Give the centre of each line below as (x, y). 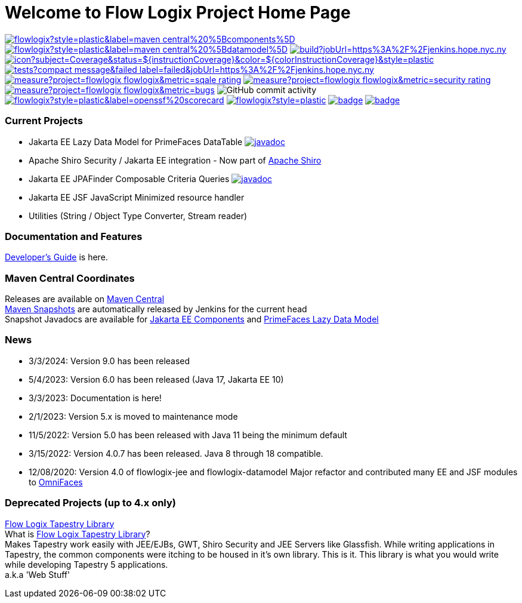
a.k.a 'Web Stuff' (38, 574)
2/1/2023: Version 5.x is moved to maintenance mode (133, 416)
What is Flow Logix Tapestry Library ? (78, 534)
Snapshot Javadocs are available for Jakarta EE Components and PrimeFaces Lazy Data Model (192, 319)
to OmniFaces (56, 482)
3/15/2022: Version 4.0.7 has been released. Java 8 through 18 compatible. (176, 453)
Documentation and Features (74, 236)
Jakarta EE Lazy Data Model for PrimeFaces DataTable (136, 141)
